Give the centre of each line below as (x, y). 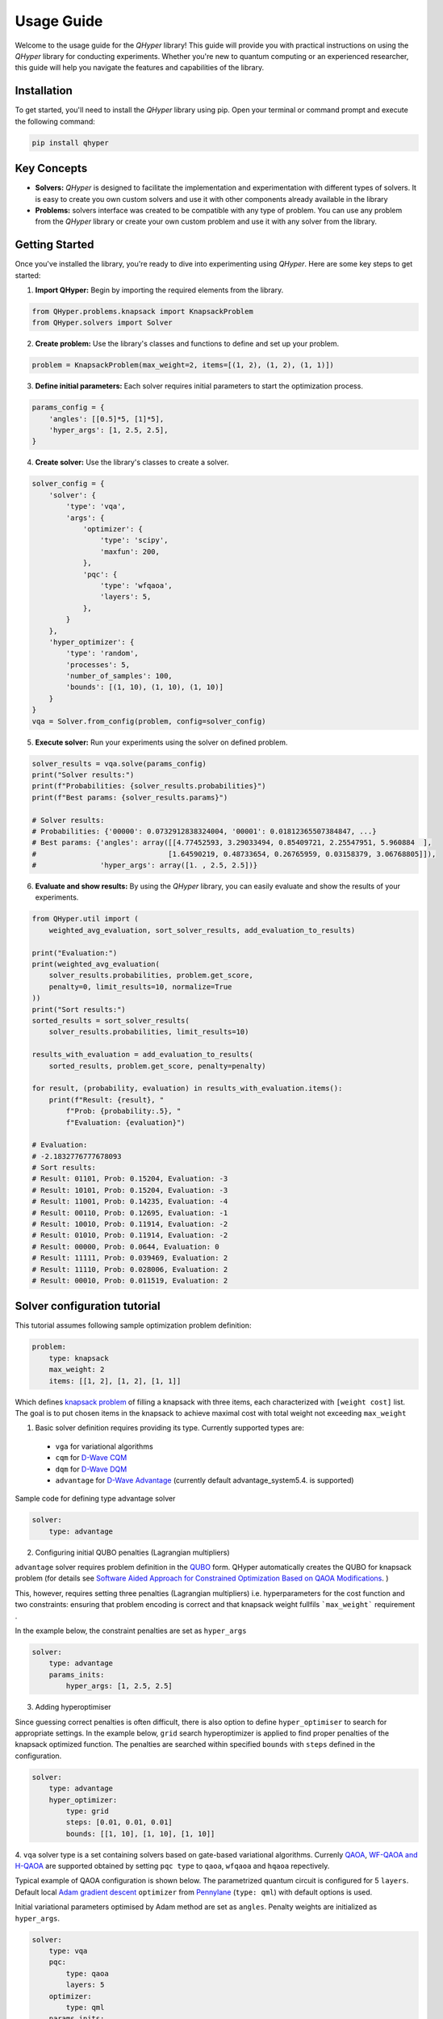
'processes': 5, (98, 665)
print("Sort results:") (79, 1009)
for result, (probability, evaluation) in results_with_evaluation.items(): (187, 1089)
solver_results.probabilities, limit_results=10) (149, 1032)
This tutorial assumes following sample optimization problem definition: (133, 1325)
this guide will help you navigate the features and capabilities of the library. (140, 68)
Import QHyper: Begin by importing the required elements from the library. (159, 290)
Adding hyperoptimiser (73, 1707)
